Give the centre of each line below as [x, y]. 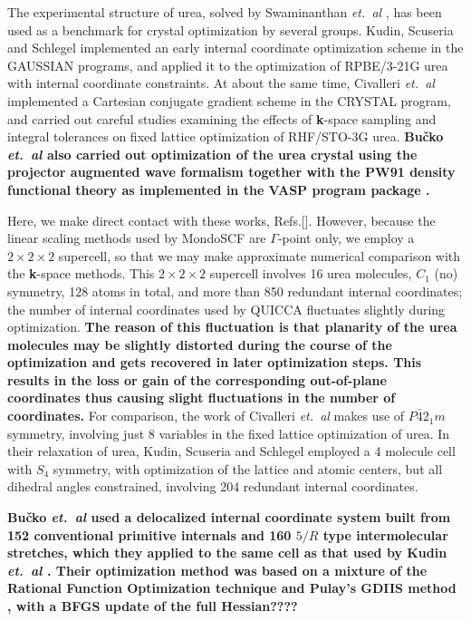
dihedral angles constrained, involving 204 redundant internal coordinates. [213, 486]
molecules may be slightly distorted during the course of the [200, 344]
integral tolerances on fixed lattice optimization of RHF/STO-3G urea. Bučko [226, 136]
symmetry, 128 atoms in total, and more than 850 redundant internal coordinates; [235, 291]
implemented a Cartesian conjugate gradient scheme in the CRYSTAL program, [229, 100]
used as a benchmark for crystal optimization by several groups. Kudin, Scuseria [231, 29]
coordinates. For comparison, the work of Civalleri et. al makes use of [206, 416]
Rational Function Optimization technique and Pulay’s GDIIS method [232, 588]
